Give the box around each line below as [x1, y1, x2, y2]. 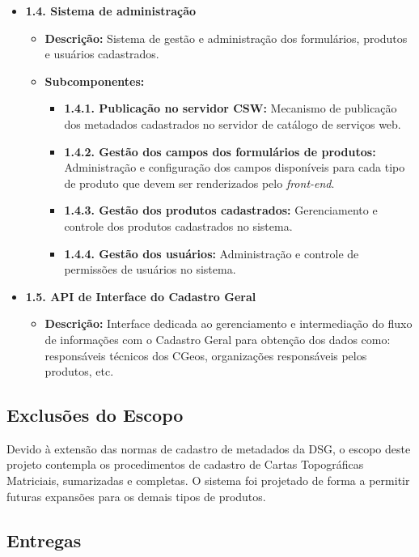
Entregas [6, 527, 82, 552]
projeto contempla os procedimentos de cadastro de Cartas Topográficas [6, 456, 364, 473]
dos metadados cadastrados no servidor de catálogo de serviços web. [64, 115, 401, 132]
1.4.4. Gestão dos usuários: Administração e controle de [64, 244, 359, 261]
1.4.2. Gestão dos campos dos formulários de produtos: [64, 142, 376, 159]
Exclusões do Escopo [6, 402, 184, 427]
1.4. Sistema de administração [25, 2, 197, 19]
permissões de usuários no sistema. [64, 261, 236, 278]
